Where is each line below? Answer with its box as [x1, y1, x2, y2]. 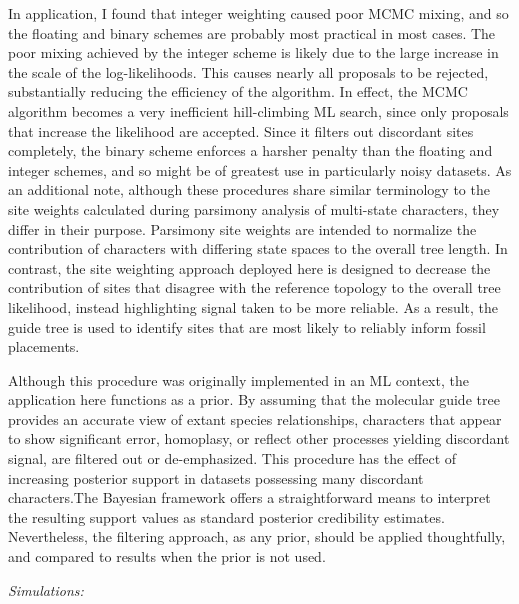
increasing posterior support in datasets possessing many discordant [8, 467, 424, 488]
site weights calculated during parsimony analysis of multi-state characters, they [8, 198, 500, 219]
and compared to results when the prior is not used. [8, 546, 326, 567]
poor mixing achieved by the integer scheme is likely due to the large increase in [8, 42, 499, 63]
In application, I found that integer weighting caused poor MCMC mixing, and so [8, 3, 509, 23]
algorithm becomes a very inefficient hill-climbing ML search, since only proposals [8, 100, 509, 121]
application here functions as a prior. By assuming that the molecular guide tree [8, 389, 500, 410]
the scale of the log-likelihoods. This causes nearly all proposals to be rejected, [8, 61, 489, 82]
